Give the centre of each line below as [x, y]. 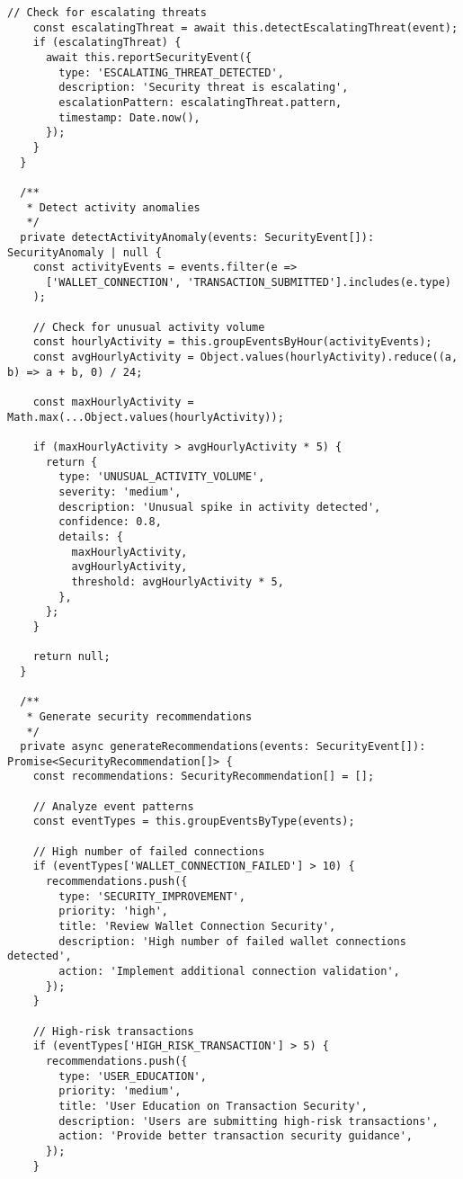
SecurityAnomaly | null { [85, 252]
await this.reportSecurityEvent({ [149, 57]
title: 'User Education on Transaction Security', [213, 1106]
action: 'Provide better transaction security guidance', [236, 1136]
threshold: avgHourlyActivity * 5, [178, 581]
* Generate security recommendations [139, 716]
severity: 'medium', [120, 492]
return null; [71, 657]
